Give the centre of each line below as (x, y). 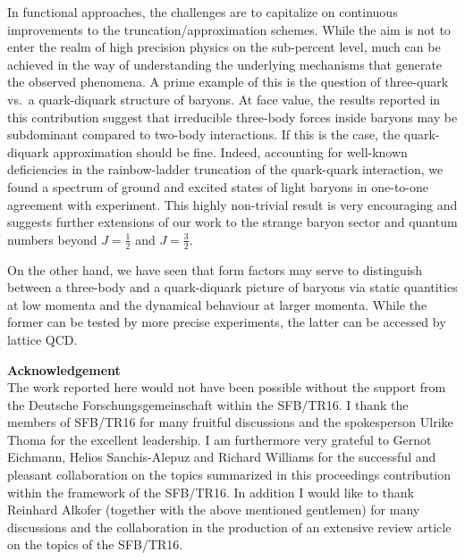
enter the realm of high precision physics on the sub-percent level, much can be (224, 47)
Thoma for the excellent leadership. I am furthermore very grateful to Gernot (220, 439)
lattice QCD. (42, 339)
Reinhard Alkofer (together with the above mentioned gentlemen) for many (214, 510)
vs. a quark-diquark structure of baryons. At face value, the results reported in (224, 99)
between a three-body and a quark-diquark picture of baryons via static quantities (232, 287)
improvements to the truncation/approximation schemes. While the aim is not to (229, 29)
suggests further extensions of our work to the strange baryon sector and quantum (232, 222)
